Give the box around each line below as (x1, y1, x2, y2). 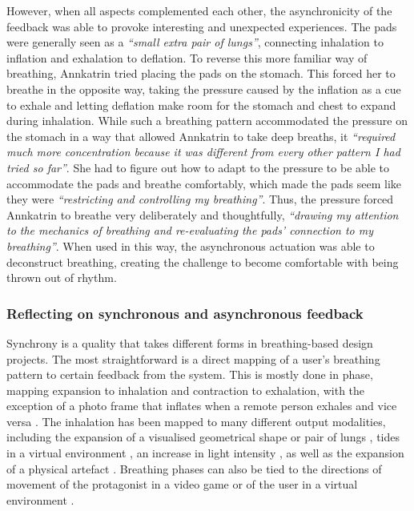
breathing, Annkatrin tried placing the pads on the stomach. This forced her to (6, 65, 396, 82)
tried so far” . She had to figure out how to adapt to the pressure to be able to (6, 159, 390, 175)
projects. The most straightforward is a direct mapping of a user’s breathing (6, 350, 380, 367)
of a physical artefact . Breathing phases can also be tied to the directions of (6, 460, 382, 477)
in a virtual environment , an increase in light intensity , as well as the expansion (6, 445, 404, 461)
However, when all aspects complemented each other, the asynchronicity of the (6, 2, 392, 18)
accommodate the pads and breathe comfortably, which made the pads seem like (6, 175, 401, 191)
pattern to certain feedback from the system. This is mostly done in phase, (6, 366, 373, 383)
